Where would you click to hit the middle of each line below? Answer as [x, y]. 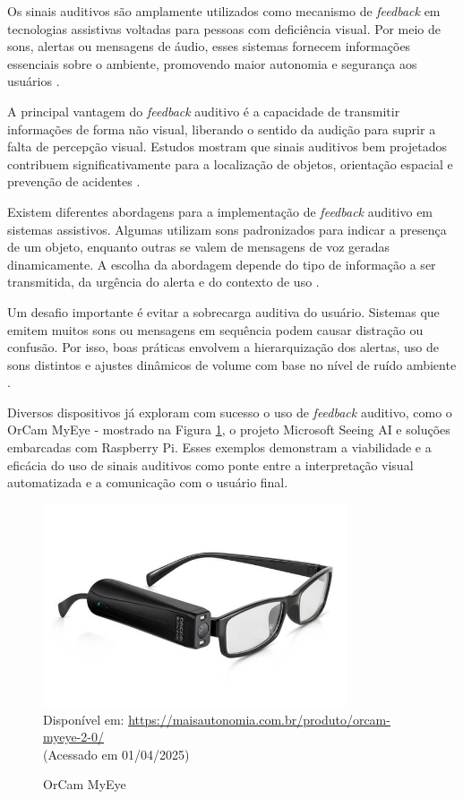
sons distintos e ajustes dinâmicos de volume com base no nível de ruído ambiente [232, 364]
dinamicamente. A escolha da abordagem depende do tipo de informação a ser [222, 264]
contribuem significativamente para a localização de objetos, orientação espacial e [230, 163]
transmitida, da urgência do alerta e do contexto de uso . [163, 282]
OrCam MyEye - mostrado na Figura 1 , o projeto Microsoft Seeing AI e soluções [229, 430]
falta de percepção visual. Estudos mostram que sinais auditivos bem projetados [227, 146]
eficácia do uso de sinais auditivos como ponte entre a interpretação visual [210, 464]
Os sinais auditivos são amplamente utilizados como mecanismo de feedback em [224, 11]
